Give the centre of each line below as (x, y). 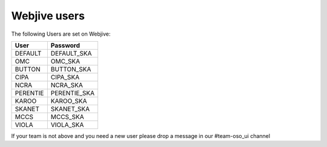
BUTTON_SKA (71, 69)
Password (65, 45)
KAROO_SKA (69, 101)
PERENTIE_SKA (73, 93)
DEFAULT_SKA (71, 53)
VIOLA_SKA (67, 125)
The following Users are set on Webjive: (61, 34)
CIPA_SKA (65, 77)
